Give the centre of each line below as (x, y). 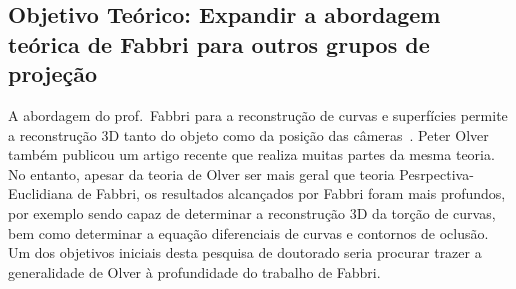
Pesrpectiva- (436, 173)
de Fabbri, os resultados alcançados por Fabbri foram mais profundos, (291, 193)
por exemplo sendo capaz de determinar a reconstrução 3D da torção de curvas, (252, 212)
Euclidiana (40, 193)
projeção (53, 73)
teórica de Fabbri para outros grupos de (219, 43)
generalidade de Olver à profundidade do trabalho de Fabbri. (194, 271)
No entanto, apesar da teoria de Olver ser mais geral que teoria (201, 173)
